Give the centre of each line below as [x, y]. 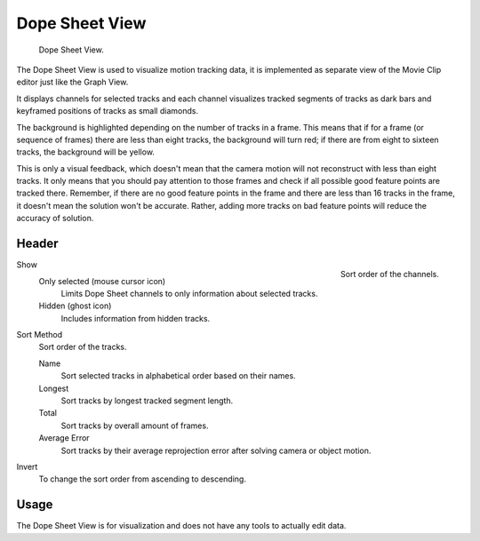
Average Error [64, 438]
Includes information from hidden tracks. [136, 318]
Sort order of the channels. [390, 274]
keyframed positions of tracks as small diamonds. [108, 111]
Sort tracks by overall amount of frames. [135, 426]
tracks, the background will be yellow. [86, 152]
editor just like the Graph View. [72, 82]
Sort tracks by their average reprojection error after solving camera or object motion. [216, 450]
